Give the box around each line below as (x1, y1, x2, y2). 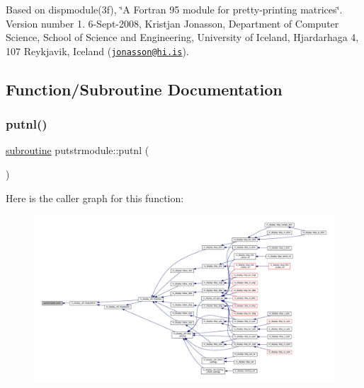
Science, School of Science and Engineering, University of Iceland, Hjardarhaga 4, (6, 30, 359, 45)
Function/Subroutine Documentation (6, 78, 283, 100)
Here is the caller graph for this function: (6, 190, 184, 205)
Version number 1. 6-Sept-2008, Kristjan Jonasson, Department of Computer (6, 16, 339, 30)
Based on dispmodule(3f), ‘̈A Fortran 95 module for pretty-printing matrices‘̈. (6, 2, 343, 16)
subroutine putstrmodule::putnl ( (6, 143, 149, 158)
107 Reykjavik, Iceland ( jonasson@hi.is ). (6, 43, 189, 58)
